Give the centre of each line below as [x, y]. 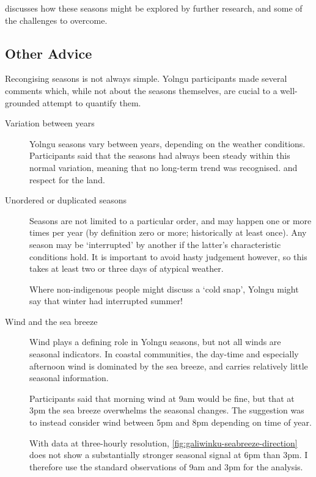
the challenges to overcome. [56, 20]
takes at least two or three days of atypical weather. [127, 268]
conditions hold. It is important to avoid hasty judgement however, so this [168, 256]
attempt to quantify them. [92, 102]
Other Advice [49, 53]
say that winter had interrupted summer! [106, 301]
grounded [22, 102]
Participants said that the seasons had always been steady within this [160, 155]
